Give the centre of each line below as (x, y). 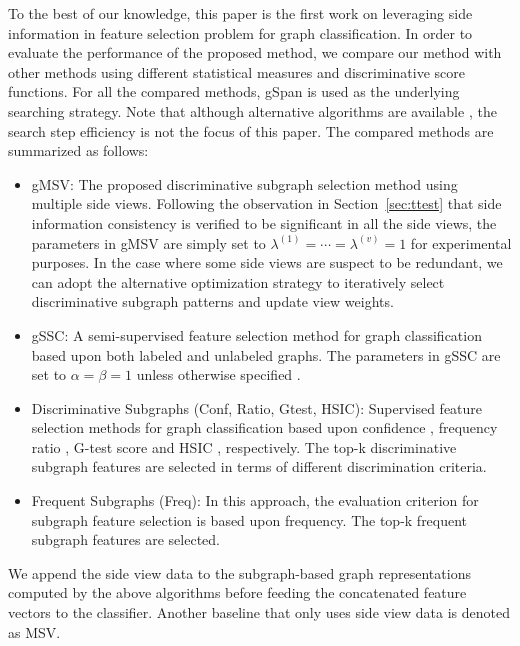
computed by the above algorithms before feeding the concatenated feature (237, 592)
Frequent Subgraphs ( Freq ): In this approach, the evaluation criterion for (255, 500)
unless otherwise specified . (218, 374)
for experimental (461, 242)
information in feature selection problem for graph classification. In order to (240, 32)
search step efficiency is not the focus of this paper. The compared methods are (251, 130)
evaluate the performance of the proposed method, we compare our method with (255, 52)
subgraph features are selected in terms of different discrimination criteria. (259, 466)
